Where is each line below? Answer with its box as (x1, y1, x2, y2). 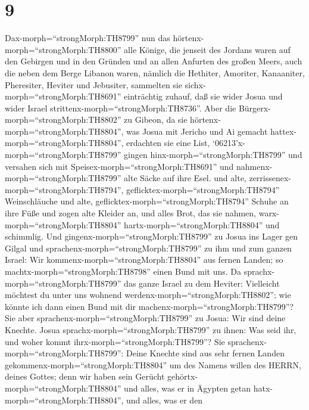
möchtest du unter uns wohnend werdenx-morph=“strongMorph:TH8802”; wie (5, 288, 291, 301)
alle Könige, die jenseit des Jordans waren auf (124, 43, 291, 55)
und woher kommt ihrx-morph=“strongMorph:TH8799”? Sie (5, 335, 225, 347)
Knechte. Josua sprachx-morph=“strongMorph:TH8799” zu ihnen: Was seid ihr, (5, 323, 296, 336)
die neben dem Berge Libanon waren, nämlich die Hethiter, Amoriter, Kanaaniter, (5, 66, 305, 79)
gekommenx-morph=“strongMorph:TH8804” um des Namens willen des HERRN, (5, 358, 301, 371)
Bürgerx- (238, 101, 271, 114)
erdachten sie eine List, (126, 136, 210, 149)
